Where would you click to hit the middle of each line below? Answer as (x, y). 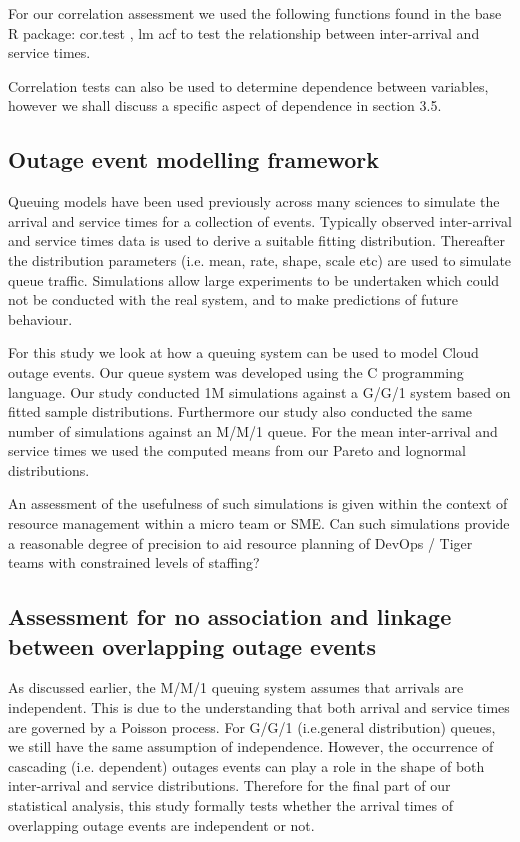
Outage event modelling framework (194, 159)
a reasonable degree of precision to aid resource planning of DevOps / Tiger (240, 542)
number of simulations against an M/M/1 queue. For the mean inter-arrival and (253, 430)
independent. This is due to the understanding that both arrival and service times (259, 707)
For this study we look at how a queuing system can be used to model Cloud (243, 352)
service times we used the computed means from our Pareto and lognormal (237, 450)
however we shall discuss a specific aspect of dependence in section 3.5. (225, 105)
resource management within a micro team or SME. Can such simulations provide (259, 523)
